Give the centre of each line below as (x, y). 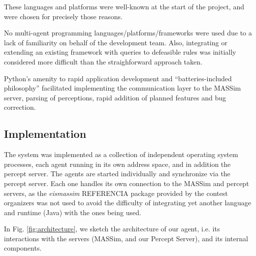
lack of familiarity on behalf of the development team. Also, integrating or (116, 42)
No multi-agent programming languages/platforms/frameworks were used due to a (128, 33)
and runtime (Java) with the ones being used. (73, 212)
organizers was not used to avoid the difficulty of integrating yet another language (128, 203)
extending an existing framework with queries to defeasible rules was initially (120, 52)
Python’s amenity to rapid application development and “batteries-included (118, 78)
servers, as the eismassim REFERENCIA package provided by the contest (116, 193)
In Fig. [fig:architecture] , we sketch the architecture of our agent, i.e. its (112, 229)
